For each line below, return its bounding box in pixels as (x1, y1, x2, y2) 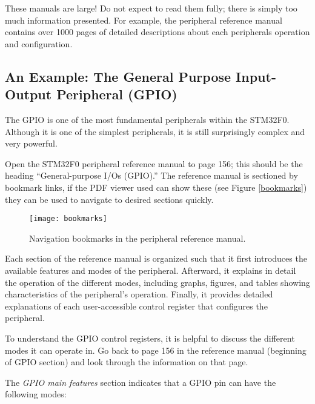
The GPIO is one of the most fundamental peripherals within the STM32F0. (5, 113, 290, 125)
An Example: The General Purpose (5, 67, 231, 85)
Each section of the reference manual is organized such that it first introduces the (5, 252, 307, 265)
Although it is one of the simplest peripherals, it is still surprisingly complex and (5, 125, 305, 137)
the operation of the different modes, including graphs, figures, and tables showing (5, 276, 310, 288)
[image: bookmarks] (29, 214, 107, 224)
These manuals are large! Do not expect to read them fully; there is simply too (5, 2, 297, 14)
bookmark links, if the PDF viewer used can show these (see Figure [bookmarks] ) (5, 180, 307, 193)
